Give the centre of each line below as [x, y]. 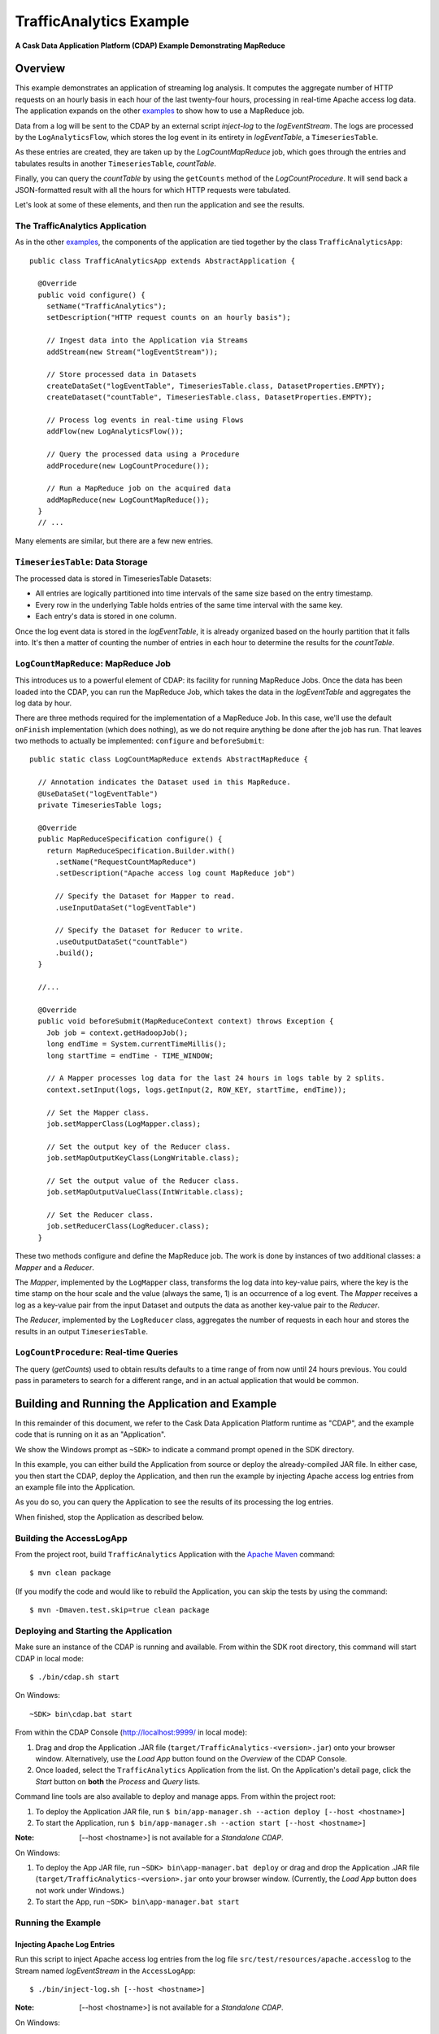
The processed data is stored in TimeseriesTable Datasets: [113, 578]
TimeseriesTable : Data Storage [81, 561]
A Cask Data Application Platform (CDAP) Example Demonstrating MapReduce [150, 46]
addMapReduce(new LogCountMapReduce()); [128, 500]
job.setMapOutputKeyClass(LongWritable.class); [143, 1158]
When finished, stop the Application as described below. [109, 1517]
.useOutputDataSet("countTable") [122, 941]
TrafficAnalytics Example [102, 21]
